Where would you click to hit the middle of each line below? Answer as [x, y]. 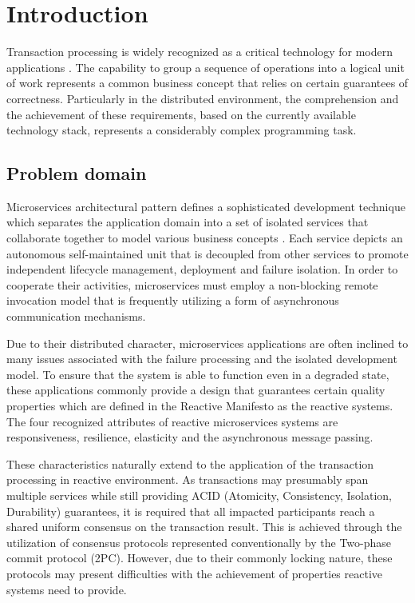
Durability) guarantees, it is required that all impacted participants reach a [191, 511]
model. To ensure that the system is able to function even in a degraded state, [198, 374]
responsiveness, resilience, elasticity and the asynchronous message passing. [190, 437]
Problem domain [77, 173]
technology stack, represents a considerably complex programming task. [182, 130]
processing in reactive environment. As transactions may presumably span [188, 479]
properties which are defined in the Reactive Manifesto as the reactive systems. [200, 406]
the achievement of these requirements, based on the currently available [181, 114]
